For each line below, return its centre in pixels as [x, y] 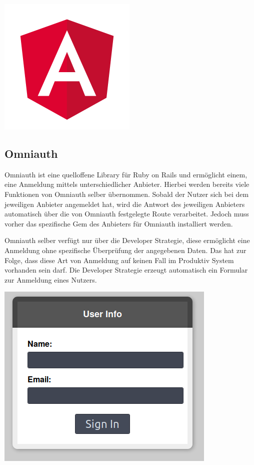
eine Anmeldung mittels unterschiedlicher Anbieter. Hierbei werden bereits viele [127, 184]
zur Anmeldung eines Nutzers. [51, 279]
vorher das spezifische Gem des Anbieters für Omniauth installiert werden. [119, 223]
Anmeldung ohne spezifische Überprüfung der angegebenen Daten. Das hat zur [125, 250]
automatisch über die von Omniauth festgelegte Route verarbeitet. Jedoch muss [127, 214]
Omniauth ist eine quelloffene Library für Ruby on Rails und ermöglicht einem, [126, 174]
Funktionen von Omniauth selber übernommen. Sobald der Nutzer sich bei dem [127, 194]
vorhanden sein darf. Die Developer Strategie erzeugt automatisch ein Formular [126, 270]
